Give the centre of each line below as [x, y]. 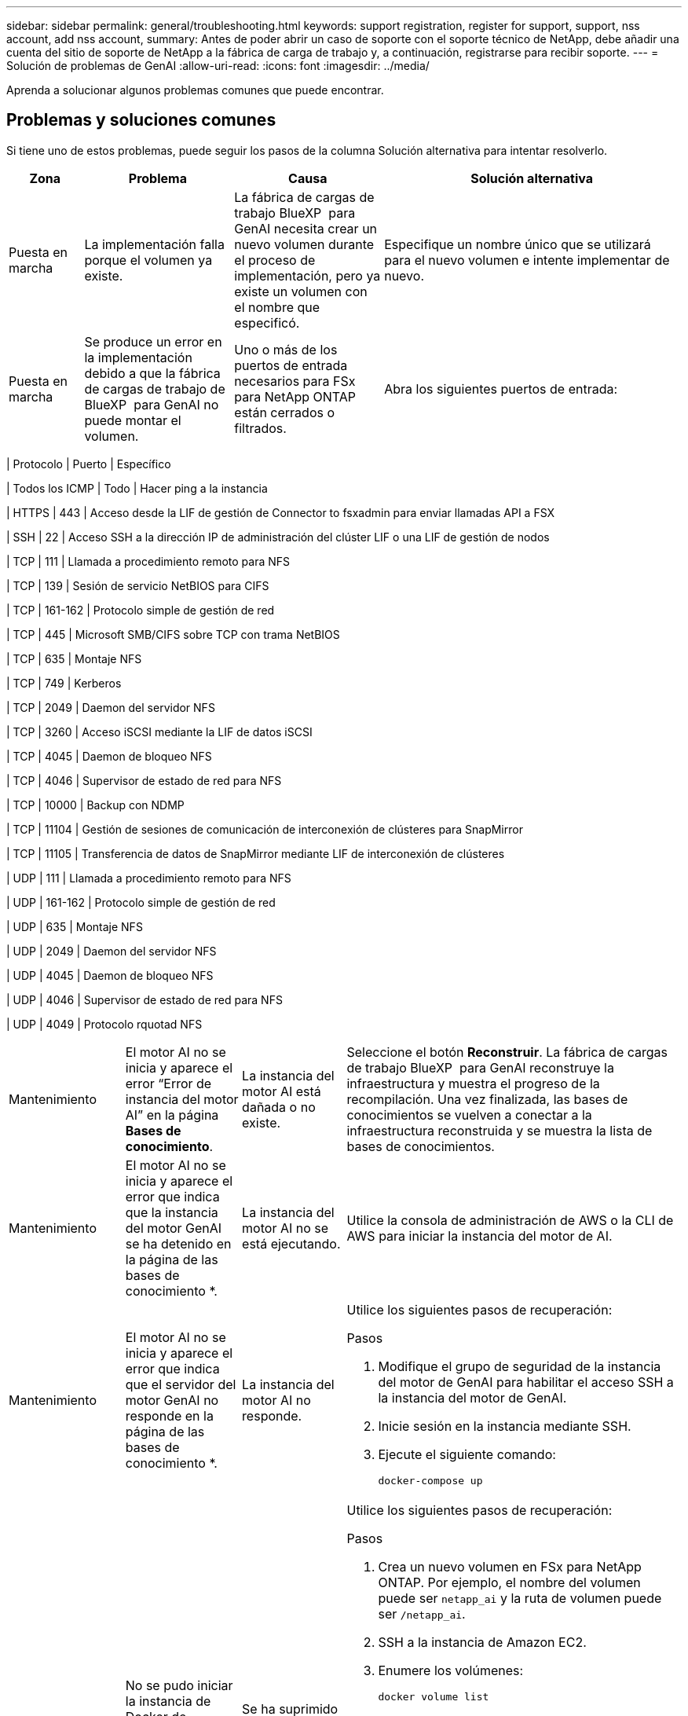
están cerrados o [285, 412]
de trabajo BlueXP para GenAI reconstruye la [480, 1067]
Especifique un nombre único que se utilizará [518, 244]
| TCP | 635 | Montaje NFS [74, 658]
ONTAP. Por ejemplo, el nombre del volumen [509, 1582]
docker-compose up [430, 1480]
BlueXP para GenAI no [152, 404]
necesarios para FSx [295, 381]
